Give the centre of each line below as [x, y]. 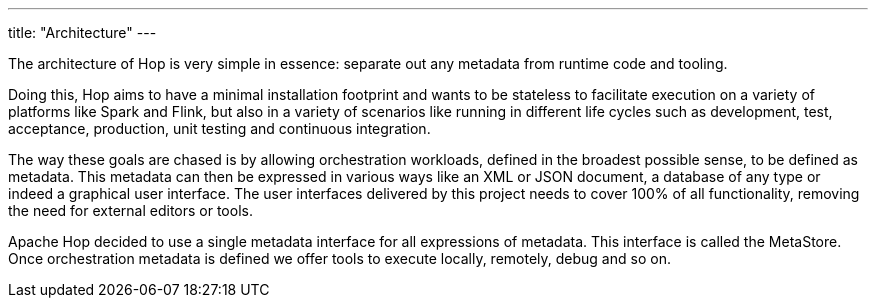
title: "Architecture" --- [82, 32]
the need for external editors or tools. [130, 210]
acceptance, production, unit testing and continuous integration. [219, 128]
